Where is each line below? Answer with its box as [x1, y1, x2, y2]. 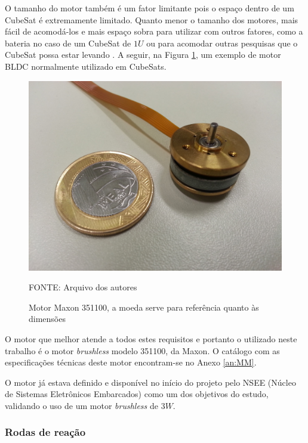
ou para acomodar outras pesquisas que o [146, 36, 298, 49]
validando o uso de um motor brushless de [5, 399, 158, 411]
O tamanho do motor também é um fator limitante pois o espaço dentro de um [5, 2, 294, 14]
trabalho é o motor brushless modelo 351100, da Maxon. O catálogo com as [5, 344, 280, 357]
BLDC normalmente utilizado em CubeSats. [5, 60, 167, 72]
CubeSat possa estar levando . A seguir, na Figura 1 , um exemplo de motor [5, 48, 281, 61]
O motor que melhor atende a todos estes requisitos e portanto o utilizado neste [5, 332, 297, 345]
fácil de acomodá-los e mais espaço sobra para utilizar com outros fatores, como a [5, 25, 303, 38]
